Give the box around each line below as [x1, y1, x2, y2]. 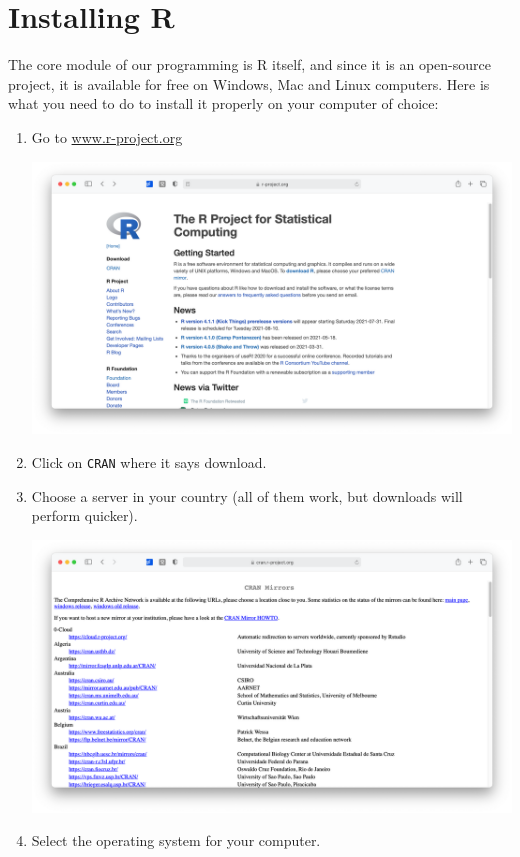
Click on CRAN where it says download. [31, 452, 267, 473]
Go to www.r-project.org [31, 126, 183, 147]
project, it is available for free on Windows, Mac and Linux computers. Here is [8, 73, 490, 94]
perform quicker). [31, 505, 138, 526]
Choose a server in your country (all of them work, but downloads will [31, 485, 463, 506]
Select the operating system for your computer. [31, 830, 321, 851]
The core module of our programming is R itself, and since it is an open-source [8, 54, 491, 75]
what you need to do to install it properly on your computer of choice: [8, 93, 439, 114]
